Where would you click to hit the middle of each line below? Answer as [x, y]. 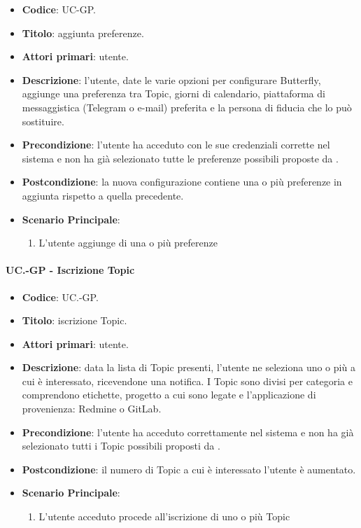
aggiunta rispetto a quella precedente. [103, 195]
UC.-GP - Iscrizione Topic [70, 270]
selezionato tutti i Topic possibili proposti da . [121, 446]
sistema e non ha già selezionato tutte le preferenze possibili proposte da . [180, 158]
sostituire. [43, 121]
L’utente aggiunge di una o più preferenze [128, 243]
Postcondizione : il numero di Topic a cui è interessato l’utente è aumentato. [189, 469]
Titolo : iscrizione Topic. [75, 320]
